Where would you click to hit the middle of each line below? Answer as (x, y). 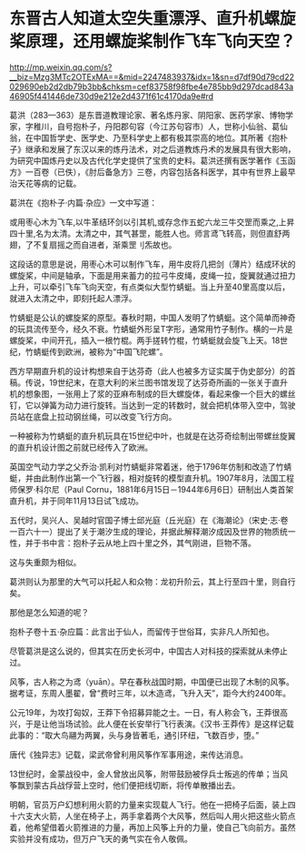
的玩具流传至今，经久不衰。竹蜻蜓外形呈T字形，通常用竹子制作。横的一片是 (151, 329)
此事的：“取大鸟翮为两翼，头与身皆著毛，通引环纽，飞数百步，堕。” (134, 735)
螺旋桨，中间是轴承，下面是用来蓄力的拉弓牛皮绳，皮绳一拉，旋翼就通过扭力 (153, 275)
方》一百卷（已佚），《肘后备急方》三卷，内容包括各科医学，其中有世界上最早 (153, 172)
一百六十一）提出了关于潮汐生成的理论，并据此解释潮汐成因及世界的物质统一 (153, 531)
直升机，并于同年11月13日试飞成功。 (76, 501)
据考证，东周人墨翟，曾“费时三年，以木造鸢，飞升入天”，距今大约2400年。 (150, 693)
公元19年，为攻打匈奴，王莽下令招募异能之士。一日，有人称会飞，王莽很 (145, 712)
